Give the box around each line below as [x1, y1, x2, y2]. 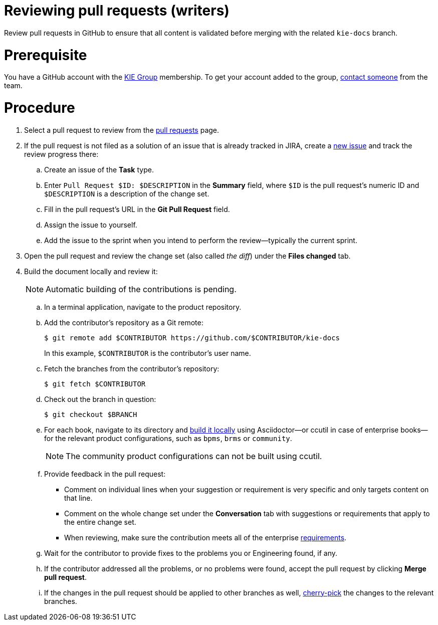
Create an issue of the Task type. [44, 165, 154, 174]
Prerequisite [4, 46, 87, 64]
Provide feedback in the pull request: [44, 469, 166, 478]
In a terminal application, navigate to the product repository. [44, 302, 242, 311]
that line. [64, 493, 93, 502]
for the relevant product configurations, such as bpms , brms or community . [44, 434, 292, 443]
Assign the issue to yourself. [44, 220, 137, 229]
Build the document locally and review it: [24, 267, 158, 276]
